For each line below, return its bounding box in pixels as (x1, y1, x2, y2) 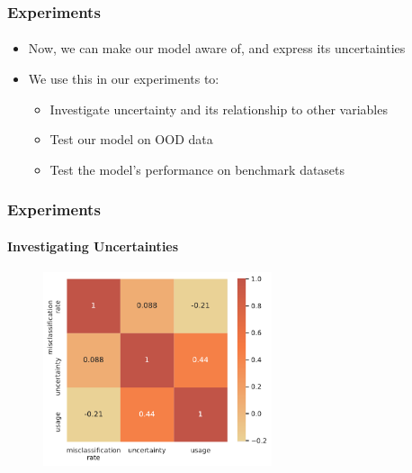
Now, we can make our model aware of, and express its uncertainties (28, 39, 406, 58)
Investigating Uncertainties (7, 236, 179, 255)
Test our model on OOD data (49, 130, 213, 149)
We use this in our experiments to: (28, 69, 219, 88)
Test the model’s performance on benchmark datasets (49, 159, 345, 178)
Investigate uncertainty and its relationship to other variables (49, 99, 388, 118)
